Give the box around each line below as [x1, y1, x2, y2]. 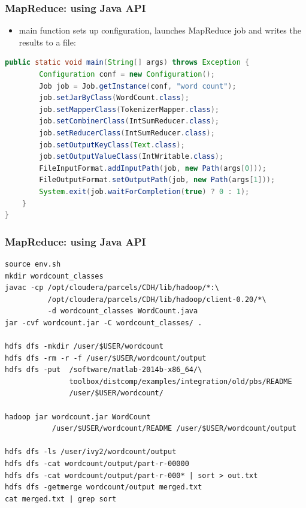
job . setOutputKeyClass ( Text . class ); [39, 140, 185, 149]
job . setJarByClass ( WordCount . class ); [39, 93, 189, 102]
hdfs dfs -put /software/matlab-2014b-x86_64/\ [5, 365, 202, 374]
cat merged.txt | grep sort [5, 494, 117, 503]
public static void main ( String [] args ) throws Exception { [5, 58, 250, 67]
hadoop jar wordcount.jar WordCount [5, 412, 151, 421]
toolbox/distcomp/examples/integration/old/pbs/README [69, 377, 292, 386]
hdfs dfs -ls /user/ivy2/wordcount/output [5, 447, 177, 456]
